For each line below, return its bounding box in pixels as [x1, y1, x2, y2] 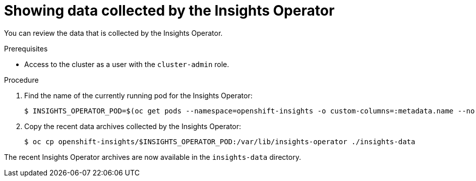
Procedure [4, 75, 39, 84]
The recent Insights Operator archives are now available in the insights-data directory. [4, 152, 301, 161]
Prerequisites [4, 44, 48, 53]
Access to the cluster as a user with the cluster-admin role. [24, 59, 229, 69]
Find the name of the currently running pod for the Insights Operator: [24, 91, 253, 100]
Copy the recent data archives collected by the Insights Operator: [24, 122, 242, 131]
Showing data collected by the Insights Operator [4, 2, 335, 19]
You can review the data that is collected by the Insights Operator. [4, 28, 223, 37]
